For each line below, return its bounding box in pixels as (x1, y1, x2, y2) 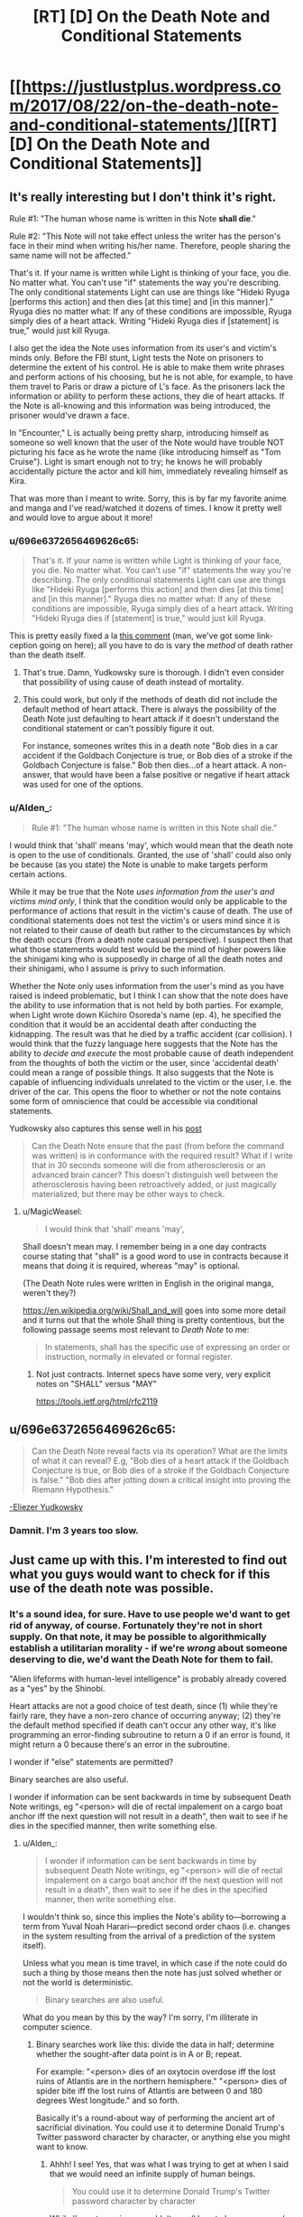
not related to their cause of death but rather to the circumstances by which (9, 924, 291, 935)
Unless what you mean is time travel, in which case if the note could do (22, 1958, 288, 1968)
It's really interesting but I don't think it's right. (9, 189, 277, 204)
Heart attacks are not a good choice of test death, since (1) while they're (9, 1701, 278, 1712)
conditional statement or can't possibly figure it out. (22, 723, 215, 734)
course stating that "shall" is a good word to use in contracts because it (22, 1250, 289, 1261)
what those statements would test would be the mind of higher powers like (9, 943, 287, 955)
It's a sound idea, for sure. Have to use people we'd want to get (9, 1608, 290, 1620)
